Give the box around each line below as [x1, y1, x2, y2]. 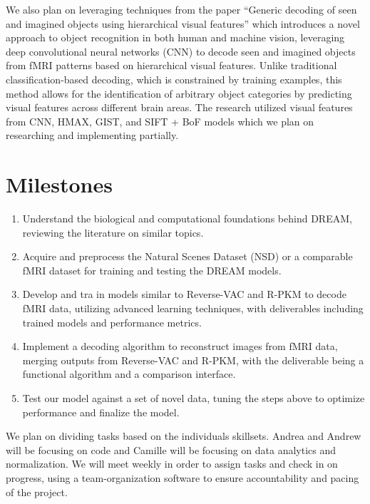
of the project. [6, 484, 68, 499]
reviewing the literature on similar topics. [22, 225, 204, 240]
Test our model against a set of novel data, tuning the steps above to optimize [22, 391, 365, 405]
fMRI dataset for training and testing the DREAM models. [22, 262, 282, 277]
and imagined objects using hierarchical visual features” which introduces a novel [6, 16, 360, 31]
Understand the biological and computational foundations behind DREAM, [22, 211, 352, 226]
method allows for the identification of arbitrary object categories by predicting [6, 86, 352, 101]
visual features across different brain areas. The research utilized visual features [6, 100, 353, 115]
